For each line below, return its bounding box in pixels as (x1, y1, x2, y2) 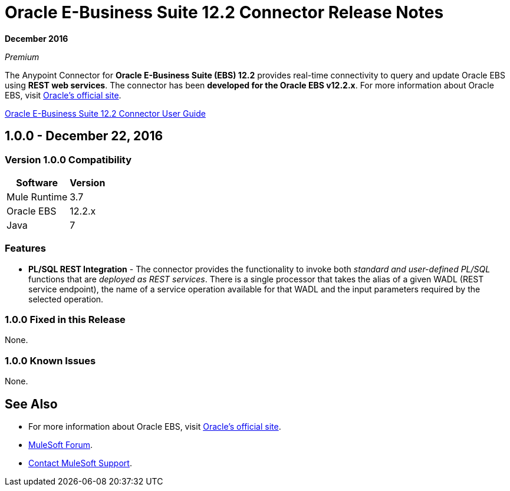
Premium (5, 51, 40, 62)
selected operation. (28, 294, 104, 304)
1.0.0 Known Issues (5, 354, 96, 367)
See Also (5, 396, 58, 411)
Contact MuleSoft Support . (28, 458, 132, 469)
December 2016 (5, 33, 68, 44)
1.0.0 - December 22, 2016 (5, 128, 163, 144)
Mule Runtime (6, 190, 68, 203)
